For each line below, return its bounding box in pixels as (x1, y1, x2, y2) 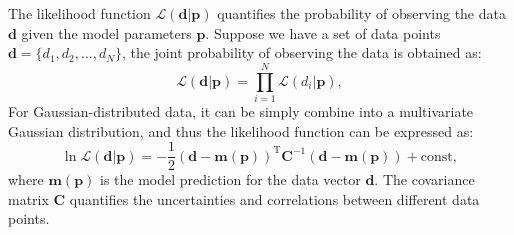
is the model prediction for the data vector (99, 169, 361, 190)
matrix (8, 188, 49, 209)
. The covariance (374, 169, 475, 190)
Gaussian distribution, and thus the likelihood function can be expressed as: (8, 120, 474, 141)
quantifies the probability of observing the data (217, 3, 506, 23)
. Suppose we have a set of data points (205, 22, 441, 43)
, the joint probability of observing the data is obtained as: (121, 42, 482, 63)
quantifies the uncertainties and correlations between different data (69, 188, 480, 209)
